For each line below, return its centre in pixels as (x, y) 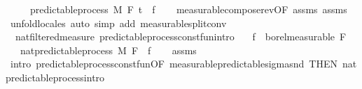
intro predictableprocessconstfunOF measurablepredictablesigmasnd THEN (174, 64)
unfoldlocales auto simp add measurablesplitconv (118, 23)
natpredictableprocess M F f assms (108, 50)
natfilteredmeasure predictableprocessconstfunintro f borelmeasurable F (181, 37)
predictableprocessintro (55, 77)
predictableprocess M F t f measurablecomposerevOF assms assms (188, 9)
